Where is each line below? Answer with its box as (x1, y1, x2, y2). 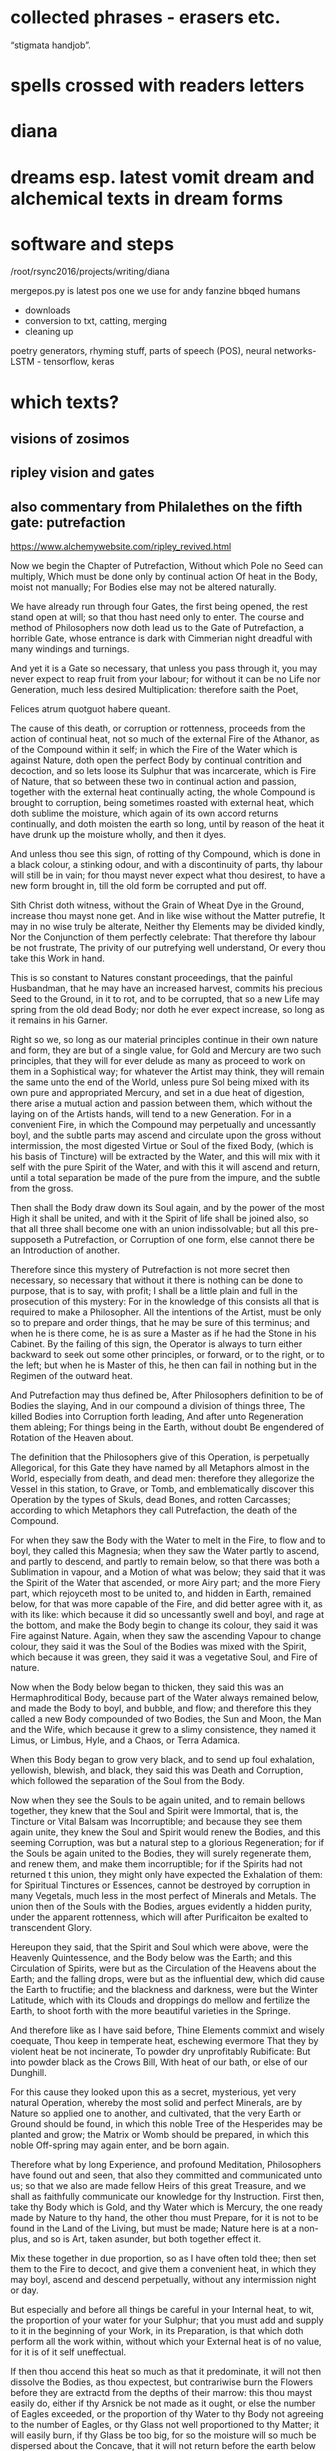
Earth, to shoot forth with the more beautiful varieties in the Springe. (10, 2005, 292, 2017)
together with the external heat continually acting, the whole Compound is (10, 786, 316, 798)
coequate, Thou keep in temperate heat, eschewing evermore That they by (10, 2035, 319, 2047)
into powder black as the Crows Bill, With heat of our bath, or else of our (10, 2056, 308, 2068)
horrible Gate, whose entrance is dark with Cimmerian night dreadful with (10, 632, 313, 645)
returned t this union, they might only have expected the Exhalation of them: (10, 1869, 323, 1881)
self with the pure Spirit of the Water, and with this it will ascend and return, (10, 1161, 321, 1173)
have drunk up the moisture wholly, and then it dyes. (10, 829, 227, 841)
